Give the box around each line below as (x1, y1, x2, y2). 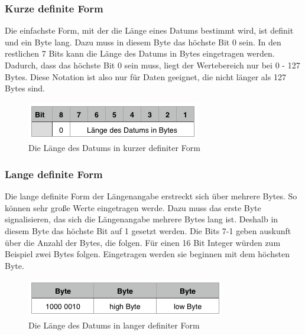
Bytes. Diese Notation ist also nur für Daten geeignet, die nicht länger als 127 (5, 70, 286, 83)
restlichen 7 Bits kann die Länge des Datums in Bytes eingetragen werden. (5, 47, 275, 60)
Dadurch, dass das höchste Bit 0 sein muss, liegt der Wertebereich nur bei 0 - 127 (5, 59, 300, 71)
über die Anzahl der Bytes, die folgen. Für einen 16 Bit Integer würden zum (5, 236, 281, 248)
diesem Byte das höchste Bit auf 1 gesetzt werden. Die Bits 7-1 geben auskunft (5, 224, 291, 237)
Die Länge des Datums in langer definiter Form (28, 318, 200, 331)
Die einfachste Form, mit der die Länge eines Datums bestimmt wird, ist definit (5, 24, 294, 37)
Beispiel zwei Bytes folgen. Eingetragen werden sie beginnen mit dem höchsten (5, 248, 290, 260)
